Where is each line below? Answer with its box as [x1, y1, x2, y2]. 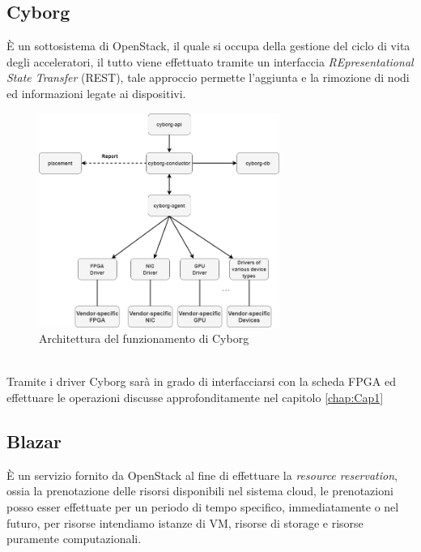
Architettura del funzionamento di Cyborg [39, 330, 249, 347]
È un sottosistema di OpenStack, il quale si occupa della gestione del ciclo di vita [6, 37, 410, 54]
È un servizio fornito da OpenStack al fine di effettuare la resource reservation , [6, 466, 398, 483]
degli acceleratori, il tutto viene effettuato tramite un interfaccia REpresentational [6, 53, 414, 70]
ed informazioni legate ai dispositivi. [6, 84, 186, 101]
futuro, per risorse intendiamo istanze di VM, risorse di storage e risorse [6, 514, 364, 531]
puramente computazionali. [6, 530, 142, 547]
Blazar [6, 429, 62, 454]
